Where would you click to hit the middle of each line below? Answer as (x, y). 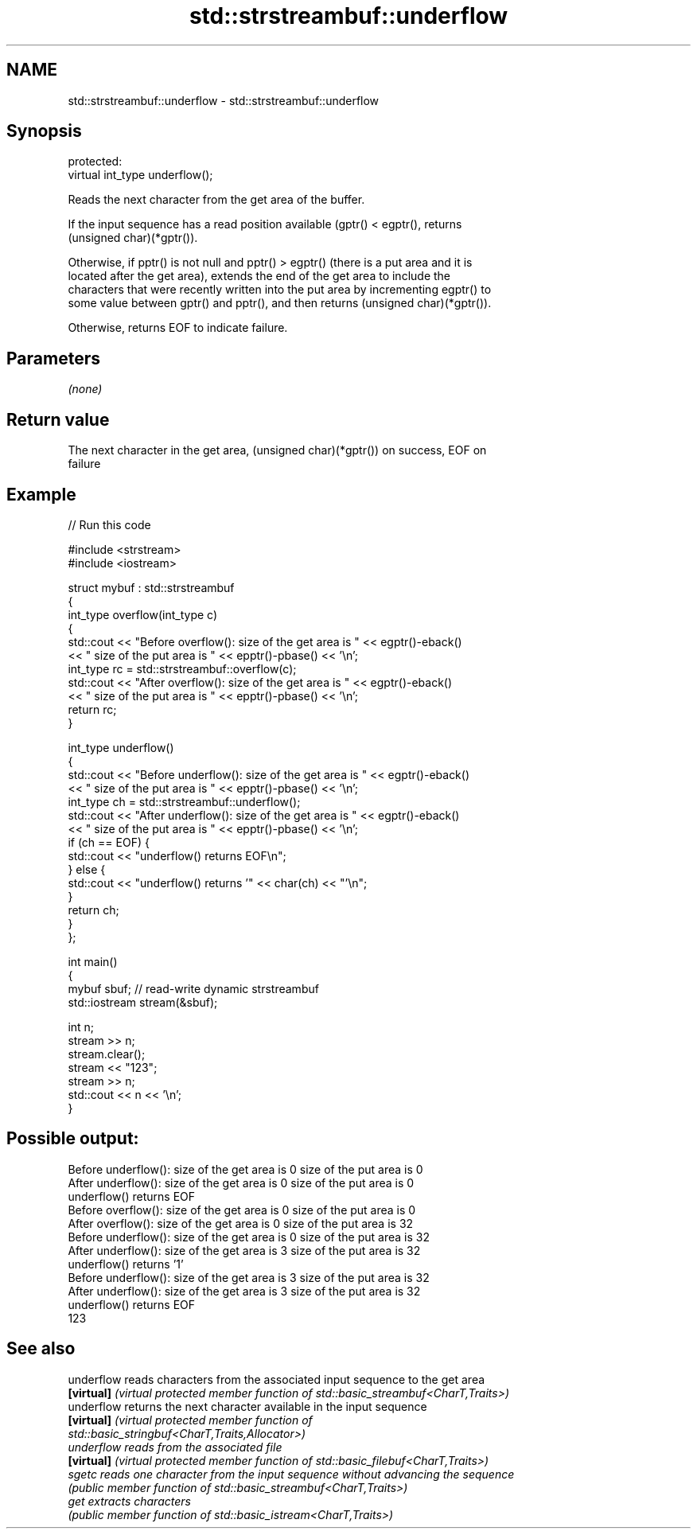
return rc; (92, 709)
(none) (85, 389)
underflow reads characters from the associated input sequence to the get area (276, 1379)
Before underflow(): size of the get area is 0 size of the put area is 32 (249, 1237)
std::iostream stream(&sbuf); (143, 1002)
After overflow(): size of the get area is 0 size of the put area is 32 (241, 1223)
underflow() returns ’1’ (126, 1264)
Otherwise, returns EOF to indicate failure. (178, 328)
